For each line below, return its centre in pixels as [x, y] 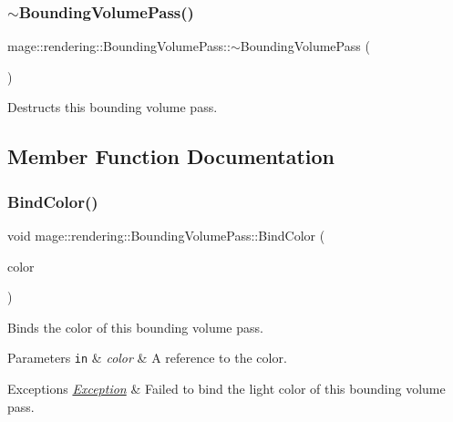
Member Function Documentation [171, 156]
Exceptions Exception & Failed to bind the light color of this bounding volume [226, 389]
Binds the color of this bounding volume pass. [135, 327]
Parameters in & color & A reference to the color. [147, 358]
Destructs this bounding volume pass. [113, 107]
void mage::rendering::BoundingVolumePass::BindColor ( [166, 235]
